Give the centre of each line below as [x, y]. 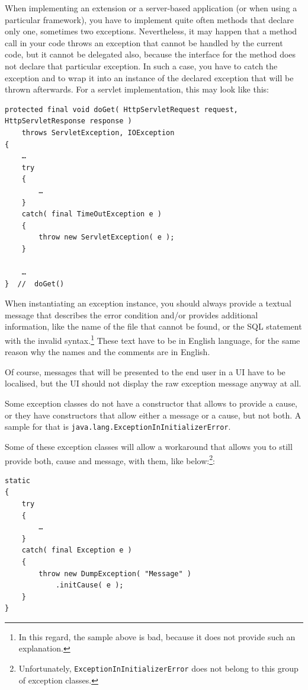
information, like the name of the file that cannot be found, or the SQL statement [153, 326]
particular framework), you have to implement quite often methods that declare [149, 19]
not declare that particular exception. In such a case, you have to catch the [141, 66]
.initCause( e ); [89, 585]
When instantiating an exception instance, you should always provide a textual [148, 303]
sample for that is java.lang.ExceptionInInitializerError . [118, 427]
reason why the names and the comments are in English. [108, 352]
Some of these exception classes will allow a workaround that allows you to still [149, 446]
